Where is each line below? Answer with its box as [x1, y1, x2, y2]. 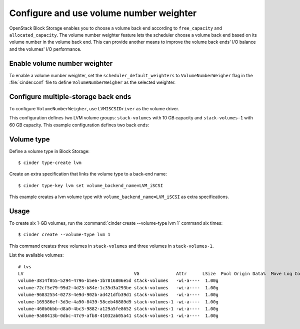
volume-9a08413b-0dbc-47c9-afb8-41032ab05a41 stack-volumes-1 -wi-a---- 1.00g [18, 313, 218, 318]
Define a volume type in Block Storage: [9, 148, 90, 154]
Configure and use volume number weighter [9, 8, 197, 19]
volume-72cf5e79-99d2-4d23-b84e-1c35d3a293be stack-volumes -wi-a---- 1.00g [18, 285, 218, 290]
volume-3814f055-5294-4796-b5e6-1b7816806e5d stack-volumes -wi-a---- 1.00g [18, 278, 218, 283]
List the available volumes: [9, 252, 64, 258]
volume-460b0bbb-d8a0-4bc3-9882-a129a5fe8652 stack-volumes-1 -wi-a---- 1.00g [18, 306, 218, 311]
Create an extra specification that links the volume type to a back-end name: [9, 171, 167, 177]
